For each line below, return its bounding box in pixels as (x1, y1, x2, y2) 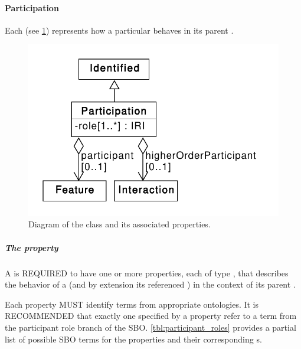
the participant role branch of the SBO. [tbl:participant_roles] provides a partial (5, 321, 296, 333)
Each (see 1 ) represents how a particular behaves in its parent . (5, 24, 234, 36)
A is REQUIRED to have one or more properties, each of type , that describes (5, 266, 289, 279)
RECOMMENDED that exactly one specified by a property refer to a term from (5, 309, 297, 322)
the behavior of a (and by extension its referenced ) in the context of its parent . (5, 278, 296, 291)
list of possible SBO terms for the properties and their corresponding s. (5, 332, 262, 345)
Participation (5, 1, 59, 14)
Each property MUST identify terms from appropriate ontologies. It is (5, 298, 259, 310)
